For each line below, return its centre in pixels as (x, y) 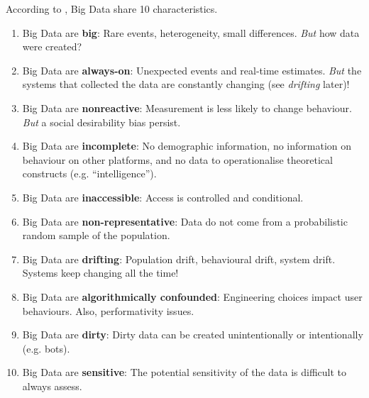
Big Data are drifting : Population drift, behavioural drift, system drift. (179, 259)
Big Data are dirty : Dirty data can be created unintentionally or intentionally (193, 335)
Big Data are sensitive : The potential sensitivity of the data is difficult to (184, 372)
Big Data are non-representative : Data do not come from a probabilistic (185, 221)
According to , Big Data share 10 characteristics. (112, 9)
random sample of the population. (96, 235)
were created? (52, 46)
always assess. (52, 386)
